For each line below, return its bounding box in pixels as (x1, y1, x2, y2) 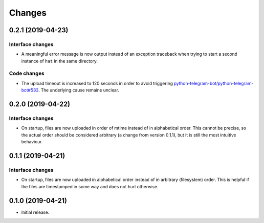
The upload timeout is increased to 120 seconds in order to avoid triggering (21, 80, 173, 86)
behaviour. (21, 139, 43, 145)
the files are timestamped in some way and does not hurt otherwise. (21, 183, 158, 189)
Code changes (9, 70, 44, 77)
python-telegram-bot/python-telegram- (174, 80, 254, 86)
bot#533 (21, 87, 39, 93)
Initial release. (21, 209, 49, 215)
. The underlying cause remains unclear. (38, 87, 119, 93)
